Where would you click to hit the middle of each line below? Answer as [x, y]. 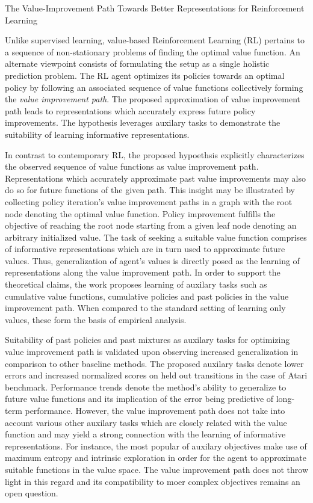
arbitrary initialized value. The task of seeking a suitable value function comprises [156, 237]
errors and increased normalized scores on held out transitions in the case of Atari [156, 375]
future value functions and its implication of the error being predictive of [139, 399]
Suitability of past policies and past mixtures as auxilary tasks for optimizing [147, 340]
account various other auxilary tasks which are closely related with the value [146, 422]
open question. [32, 493]
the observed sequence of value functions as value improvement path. [132, 166]
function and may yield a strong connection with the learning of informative [145, 434]
